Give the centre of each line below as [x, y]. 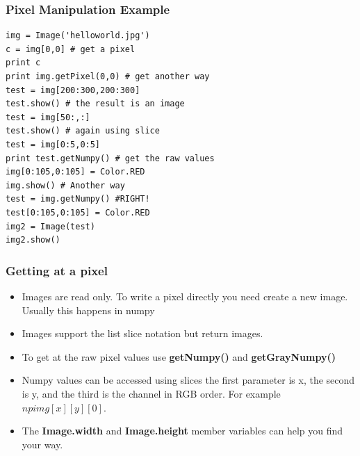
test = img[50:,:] [48, 117]
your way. [42, 444]
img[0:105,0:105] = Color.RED [75, 172]
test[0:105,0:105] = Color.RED [78, 212]
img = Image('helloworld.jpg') [78, 36]
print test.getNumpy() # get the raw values [110, 158]
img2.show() [33, 240]
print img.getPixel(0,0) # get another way [108, 76]
